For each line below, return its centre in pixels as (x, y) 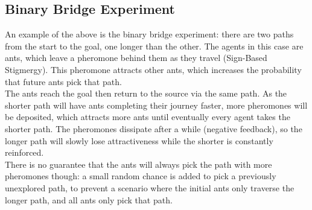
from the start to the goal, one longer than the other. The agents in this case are (154, 46)
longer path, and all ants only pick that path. (89, 199)
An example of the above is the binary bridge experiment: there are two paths (149, 34)
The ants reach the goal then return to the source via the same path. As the (146, 93)
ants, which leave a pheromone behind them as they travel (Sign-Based (136, 58)
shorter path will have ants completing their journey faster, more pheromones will (156, 105)
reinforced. (24, 152)
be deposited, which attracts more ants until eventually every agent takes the (148, 117)
